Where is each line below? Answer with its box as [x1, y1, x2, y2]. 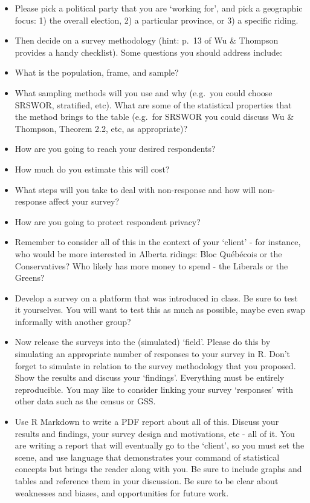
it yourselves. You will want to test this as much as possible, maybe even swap [15, 303, 305, 316]
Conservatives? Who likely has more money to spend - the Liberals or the [15, 259, 288, 272]
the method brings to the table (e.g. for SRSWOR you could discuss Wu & [15, 110, 294, 123]
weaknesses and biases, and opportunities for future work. [15, 486, 229, 499]
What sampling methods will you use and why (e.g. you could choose [15, 86, 273, 99]
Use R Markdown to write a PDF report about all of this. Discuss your [15, 415, 279, 428]
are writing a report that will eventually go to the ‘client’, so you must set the [15, 439, 305, 452]
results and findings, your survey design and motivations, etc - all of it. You [15, 427, 295, 439]
